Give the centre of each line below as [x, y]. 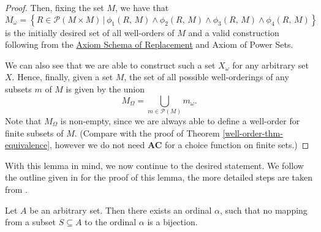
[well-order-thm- [253, 133]
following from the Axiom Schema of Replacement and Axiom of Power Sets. [149, 44]
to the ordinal [111, 222]
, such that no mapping [264, 210]
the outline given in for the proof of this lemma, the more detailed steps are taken [159, 177]
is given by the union [105, 88]
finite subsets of [34, 133]
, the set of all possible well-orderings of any [206, 77]
